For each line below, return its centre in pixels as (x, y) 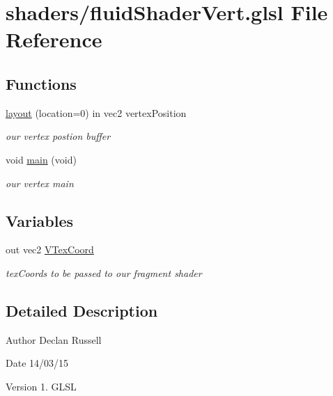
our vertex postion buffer (58, 136)
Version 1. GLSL (41, 386)
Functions (41, 83)
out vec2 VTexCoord (50, 250)
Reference (54, 39)
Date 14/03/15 (37, 363)
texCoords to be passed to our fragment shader (104, 272)
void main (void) (41, 159)
